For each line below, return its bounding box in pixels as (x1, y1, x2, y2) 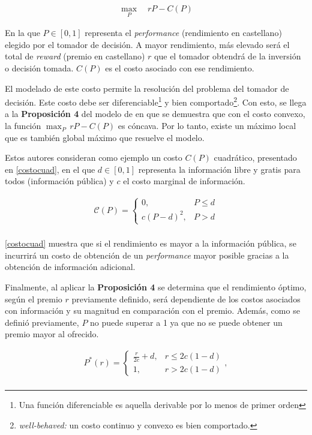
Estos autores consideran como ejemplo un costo (5, 151, 182, 164)
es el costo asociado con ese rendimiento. (105, 62, 254, 74)
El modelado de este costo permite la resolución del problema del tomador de (5, 82, 289, 94)
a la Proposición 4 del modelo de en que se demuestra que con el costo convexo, (5, 107, 305, 120)
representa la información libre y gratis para (138, 163, 301, 175)
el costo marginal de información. (123, 175, 245, 187)
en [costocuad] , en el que (5, 163, 95, 175)
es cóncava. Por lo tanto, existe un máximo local (118, 119, 296, 132)
